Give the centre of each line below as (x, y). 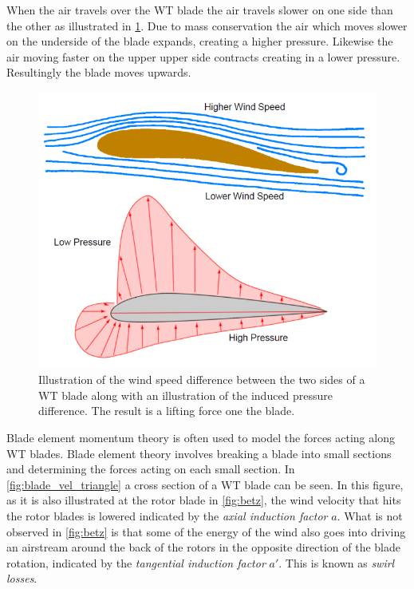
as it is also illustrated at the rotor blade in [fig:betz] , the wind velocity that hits (204, 500)
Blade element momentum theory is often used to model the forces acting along (201, 437)
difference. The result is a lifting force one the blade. (167, 411)
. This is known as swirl (337, 562)
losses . (22, 578)
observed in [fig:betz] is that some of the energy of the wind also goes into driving (206, 531)
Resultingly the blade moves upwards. (99, 72)
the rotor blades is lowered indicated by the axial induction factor (167, 515)
